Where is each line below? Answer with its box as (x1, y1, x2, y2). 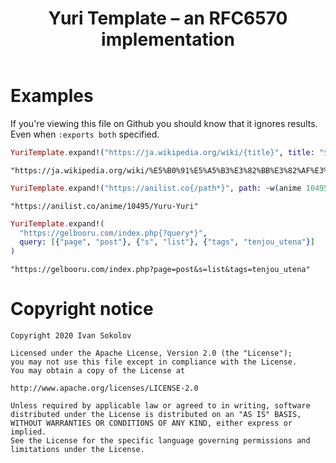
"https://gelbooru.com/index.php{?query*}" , (19, 228, 208, 238)
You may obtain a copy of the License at (10, 366, 186, 376)
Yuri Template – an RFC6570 (48, 7, 288, 30)
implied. (10, 427, 47, 437)
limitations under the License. (10, 445, 145, 455)
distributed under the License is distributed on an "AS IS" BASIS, (10, 410, 302, 420)
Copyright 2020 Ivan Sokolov (10, 331, 132, 341)
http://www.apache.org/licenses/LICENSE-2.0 (10, 383, 199, 394)
